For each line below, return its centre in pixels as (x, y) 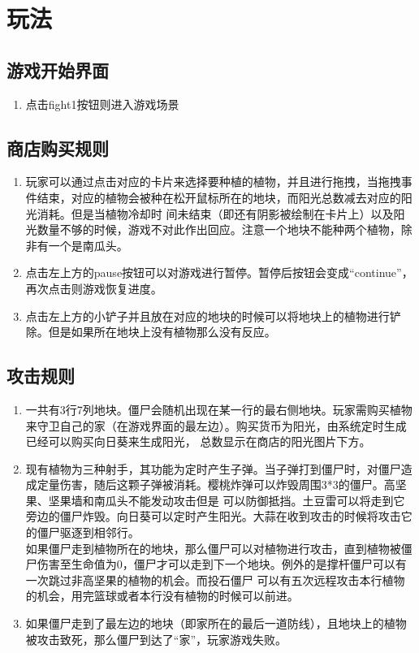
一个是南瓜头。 (88, 245)
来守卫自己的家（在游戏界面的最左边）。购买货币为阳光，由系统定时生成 (216, 425)
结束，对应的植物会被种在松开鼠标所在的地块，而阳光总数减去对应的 (219, 197)
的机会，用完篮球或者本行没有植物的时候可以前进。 (162, 596)
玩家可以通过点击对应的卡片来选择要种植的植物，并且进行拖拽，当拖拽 (213, 182)
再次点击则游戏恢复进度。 (94, 288)
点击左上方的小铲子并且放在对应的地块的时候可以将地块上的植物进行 (207, 316)
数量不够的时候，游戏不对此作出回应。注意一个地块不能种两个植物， (219, 229)
